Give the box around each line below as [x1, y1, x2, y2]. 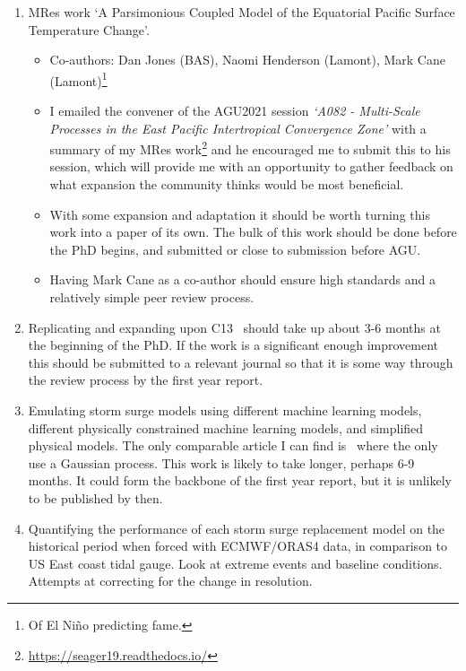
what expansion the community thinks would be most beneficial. [49, 175, 404, 194]
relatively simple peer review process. [49, 288, 255, 307]
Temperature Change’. [28, 20, 150, 39]
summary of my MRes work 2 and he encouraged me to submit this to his [49, 137, 451, 158]
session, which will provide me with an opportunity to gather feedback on [49, 157, 453, 176]
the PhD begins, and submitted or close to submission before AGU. [49, 240, 421, 258]
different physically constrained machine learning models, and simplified [28, 418, 424, 437]
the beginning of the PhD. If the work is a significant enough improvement [28, 335, 438, 354]
